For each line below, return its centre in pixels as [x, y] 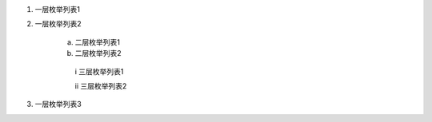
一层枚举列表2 [58, 24]
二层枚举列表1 [97, 42]
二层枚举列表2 [98, 53]
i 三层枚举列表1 [99, 71]
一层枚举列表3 [58, 104]
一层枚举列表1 [57, 9]
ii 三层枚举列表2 [101, 86]
